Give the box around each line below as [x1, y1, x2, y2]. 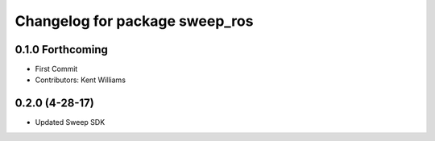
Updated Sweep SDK [35, 118, 106, 127]
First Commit [35, 64, 78, 74]
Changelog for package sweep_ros [14, 12, 254, 30]
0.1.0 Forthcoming [14, 43, 109, 56]
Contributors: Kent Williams [35, 75, 126, 85]
